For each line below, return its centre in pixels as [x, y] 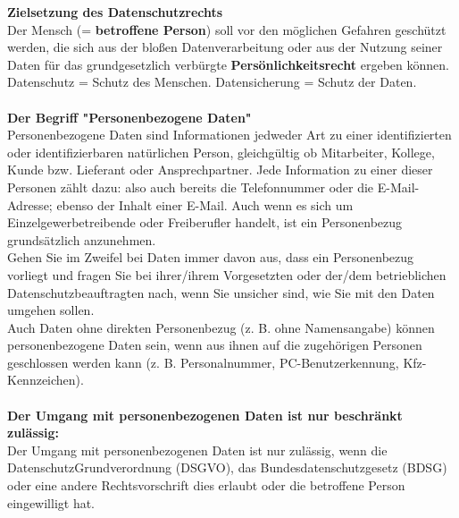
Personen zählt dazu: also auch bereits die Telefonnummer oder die [191, 187]
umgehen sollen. [51, 310]
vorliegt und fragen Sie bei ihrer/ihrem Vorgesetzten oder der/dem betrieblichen [227, 274]
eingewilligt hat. [51, 502]
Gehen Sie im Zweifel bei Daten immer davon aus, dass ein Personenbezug [211, 257]
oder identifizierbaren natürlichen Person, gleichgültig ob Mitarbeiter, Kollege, [221, 152]
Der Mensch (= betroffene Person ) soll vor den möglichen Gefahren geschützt [227, 29]
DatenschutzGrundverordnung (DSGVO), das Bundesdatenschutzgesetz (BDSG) [227, 467]
